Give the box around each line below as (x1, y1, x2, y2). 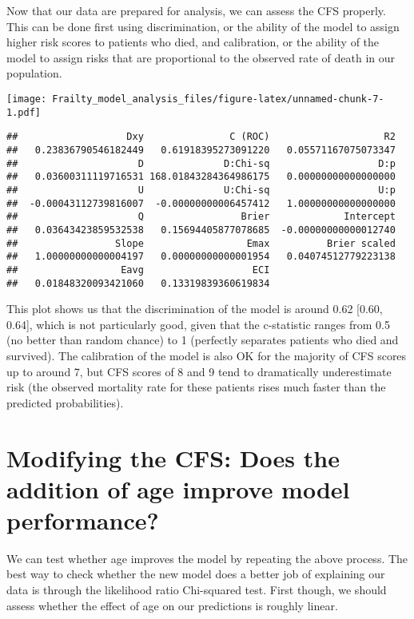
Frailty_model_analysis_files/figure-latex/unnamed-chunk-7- (52, 93, 384, 105)
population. (6, 65, 62, 81)
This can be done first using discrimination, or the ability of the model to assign (6, 18, 400, 34)
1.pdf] (6, 106, 41, 118)
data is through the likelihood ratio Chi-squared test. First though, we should (6, 581, 387, 597)
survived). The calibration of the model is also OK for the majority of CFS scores (6, 347, 407, 363)
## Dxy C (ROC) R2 (6, 131, 396, 143)
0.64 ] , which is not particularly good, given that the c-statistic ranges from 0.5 (6, 315, 391, 332)
